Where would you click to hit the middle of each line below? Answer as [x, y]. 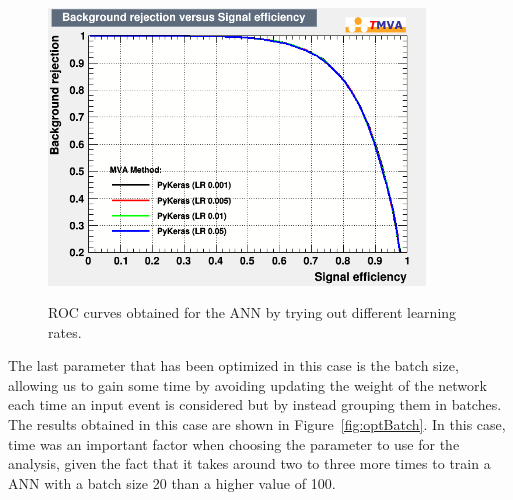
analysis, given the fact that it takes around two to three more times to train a [249, 463]
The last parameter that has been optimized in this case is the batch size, [233, 365]
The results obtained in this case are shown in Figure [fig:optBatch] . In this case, [257, 423]
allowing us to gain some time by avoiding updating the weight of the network [247, 384]
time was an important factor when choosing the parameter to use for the [234, 443]
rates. [65, 331]
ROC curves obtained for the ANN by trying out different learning [252, 311]
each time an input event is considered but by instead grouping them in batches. [255, 404]
